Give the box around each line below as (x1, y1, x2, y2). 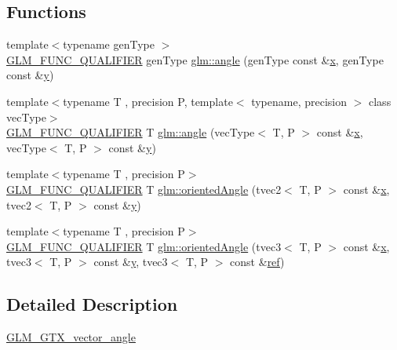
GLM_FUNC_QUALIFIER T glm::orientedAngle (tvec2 (6, 180, 282, 197)
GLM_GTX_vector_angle (6, 329, 136, 345)
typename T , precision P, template (63, 93, 233, 109)
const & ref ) (230, 253, 285, 270)
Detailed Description (6, 292, 178, 316)
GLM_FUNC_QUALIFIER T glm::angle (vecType (6, 124, 255, 140)
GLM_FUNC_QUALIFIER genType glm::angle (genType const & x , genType (6, 51, 384, 67)
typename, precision (251, 93, 348, 109)
